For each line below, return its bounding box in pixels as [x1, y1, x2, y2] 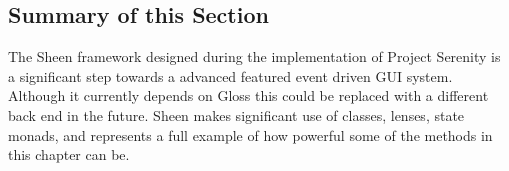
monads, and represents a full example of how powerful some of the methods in [8, 124, 493, 145]
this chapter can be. [8, 144, 130, 165]
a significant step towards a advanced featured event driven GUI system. [8, 65, 453, 86]
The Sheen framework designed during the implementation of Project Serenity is [8, 46, 501, 67]
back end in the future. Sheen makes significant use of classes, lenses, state [8, 104, 465, 125]
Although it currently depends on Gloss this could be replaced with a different [8, 85, 489, 106]
